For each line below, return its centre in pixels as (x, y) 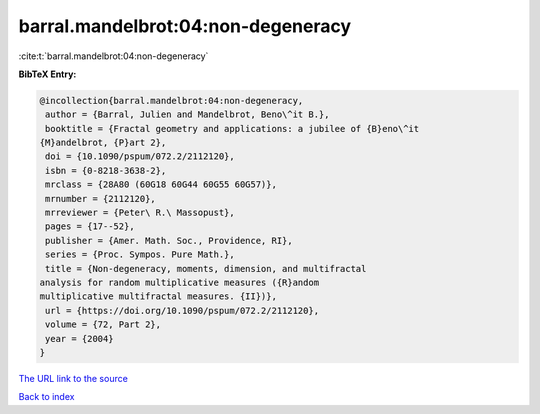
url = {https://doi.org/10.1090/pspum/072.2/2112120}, (182, 310)
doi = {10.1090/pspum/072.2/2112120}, (140, 156)
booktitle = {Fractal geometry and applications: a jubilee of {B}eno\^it (232, 128)
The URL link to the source (73, 378)
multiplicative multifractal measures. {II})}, (158, 296)
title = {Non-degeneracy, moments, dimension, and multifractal (206, 268)
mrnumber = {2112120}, (101, 198)
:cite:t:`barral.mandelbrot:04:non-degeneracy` (113, 56)
